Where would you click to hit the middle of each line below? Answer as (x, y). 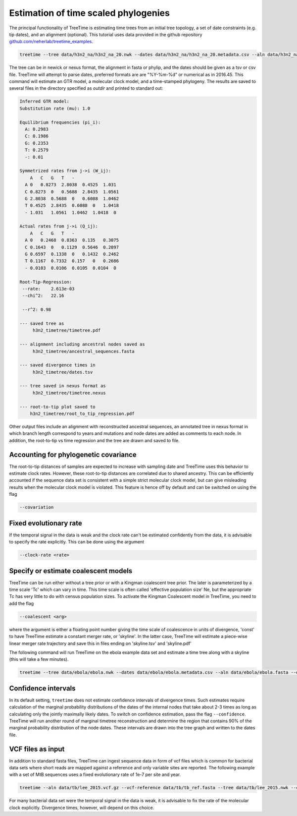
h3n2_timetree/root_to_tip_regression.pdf (82, 414)
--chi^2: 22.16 (43, 296)
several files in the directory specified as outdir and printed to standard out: (86, 88)
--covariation (37, 507)
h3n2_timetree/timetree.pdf (67, 330)
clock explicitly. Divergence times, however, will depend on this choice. (82, 808)
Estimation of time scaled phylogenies (90, 13)
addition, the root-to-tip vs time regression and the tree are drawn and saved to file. (95, 440)
